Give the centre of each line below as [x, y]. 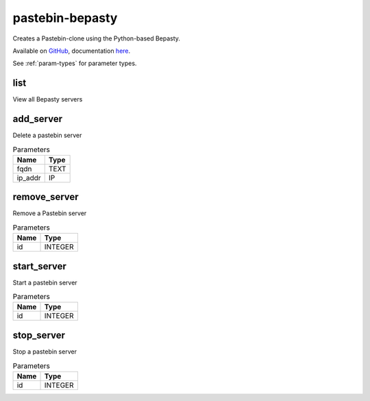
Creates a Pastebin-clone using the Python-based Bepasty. [97, 38]
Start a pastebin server [45, 282]
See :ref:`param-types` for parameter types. [75, 63]
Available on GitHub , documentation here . [72, 51]
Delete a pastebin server [47, 135]
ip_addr [29, 178]
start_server [39, 266]
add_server [38, 119]
